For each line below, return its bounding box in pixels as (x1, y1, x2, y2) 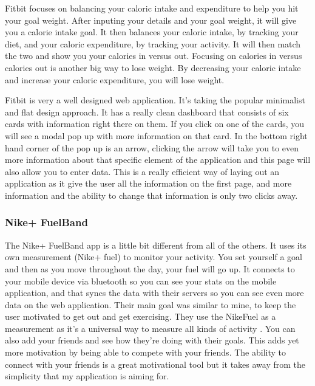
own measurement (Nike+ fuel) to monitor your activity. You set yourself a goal (5, 250, 302, 263)
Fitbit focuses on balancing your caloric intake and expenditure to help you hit (5, 2, 299, 14)
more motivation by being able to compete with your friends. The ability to (5, 346, 286, 359)
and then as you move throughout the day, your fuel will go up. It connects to (5, 262, 295, 275)
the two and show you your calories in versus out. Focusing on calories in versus (5, 49, 302, 62)
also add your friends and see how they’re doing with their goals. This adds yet (5, 334, 299, 346)
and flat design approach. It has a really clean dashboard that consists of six (5, 105, 289, 118)
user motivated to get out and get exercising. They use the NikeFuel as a (5, 310, 276, 323)
